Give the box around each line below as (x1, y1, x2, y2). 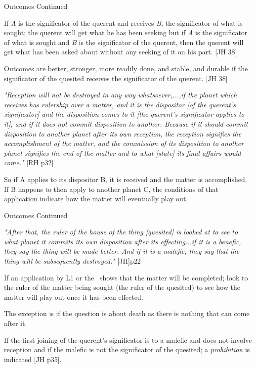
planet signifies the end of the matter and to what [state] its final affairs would (4, 147, 241, 158)
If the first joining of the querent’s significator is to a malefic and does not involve (4, 334, 252, 345)
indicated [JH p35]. (4, 354, 62, 364)
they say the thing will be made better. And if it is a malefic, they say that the (4, 246, 240, 256)
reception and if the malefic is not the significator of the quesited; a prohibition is (4, 344, 250, 355)
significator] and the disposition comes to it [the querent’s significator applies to (4, 109, 245, 119)
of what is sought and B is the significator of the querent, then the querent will (4, 37, 244, 47)
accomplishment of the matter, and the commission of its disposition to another (4, 138, 244, 148)
